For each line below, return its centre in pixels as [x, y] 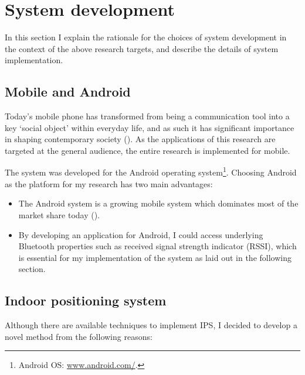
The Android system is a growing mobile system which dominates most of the [158, 203]
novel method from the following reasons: [79, 336]
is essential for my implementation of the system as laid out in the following [155, 257]
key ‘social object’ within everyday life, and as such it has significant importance [150, 127]
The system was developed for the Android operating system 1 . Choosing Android [151, 171]
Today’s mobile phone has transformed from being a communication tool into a [147, 116]
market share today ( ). [59, 214]
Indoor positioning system [86, 300]
